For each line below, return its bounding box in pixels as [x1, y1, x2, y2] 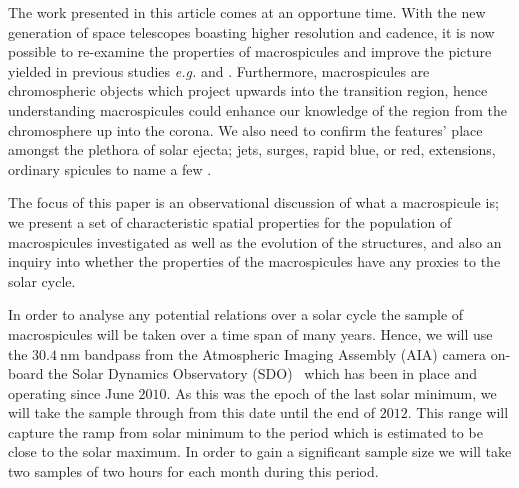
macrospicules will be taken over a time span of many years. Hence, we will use [8, 323, 493, 344]
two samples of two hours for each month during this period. [8, 461, 379, 482]
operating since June [8, 382, 134, 403]
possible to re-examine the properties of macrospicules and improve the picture [8, 41, 492, 62]
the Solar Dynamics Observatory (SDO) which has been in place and [48, 363, 478, 384]
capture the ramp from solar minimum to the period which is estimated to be [8, 421, 483, 442]
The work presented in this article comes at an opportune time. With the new [8, 2, 486, 22]
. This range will [407, 402, 509, 423]
